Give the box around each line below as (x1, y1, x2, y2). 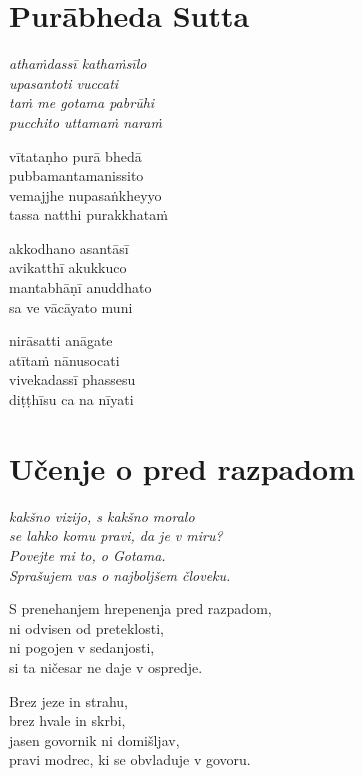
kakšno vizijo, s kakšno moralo (9, 505, 195, 526)
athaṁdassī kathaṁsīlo (9, 53, 147, 74)
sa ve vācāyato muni (9, 296, 133, 317)
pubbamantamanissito (9, 165, 144, 186)
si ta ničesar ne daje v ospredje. (9, 656, 203, 677)
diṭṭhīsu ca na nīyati (9, 389, 134, 410)
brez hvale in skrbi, (9, 710, 126, 731)
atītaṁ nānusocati (9, 349, 120, 370)
